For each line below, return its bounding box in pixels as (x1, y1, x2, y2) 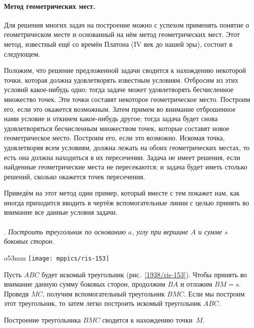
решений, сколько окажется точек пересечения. (4, 171, 145, 181)
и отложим (180, 279, 213, 289)
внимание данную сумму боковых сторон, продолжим (4, 279, 166, 289)
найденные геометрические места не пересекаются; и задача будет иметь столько (4, 162, 248, 172)
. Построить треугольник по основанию (4, 226, 126, 236)
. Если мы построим (184, 288, 245, 298)
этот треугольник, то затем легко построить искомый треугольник (4, 298, 201, 308)
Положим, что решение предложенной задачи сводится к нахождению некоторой (4, 65, 246, 75)
